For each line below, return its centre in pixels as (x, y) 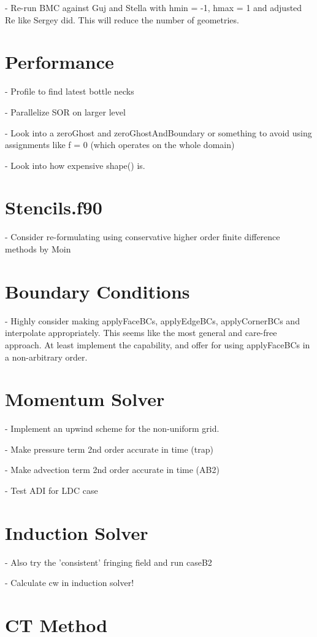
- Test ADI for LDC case (52, 490)
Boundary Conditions (97, 291)
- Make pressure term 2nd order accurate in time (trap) (109, 449)
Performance (59, 62)
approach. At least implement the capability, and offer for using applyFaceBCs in (158, 344)
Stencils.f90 (54, 207)
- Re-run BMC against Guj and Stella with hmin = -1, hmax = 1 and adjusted (154, 7)
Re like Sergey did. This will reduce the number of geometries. (122, 19)
